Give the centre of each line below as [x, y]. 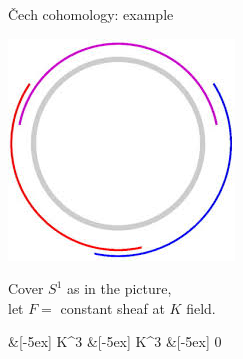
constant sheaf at [112, 307]
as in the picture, [119, 288]
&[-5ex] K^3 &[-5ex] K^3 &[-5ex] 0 [115, 341]
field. [201, 307]
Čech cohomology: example [91, 14]
